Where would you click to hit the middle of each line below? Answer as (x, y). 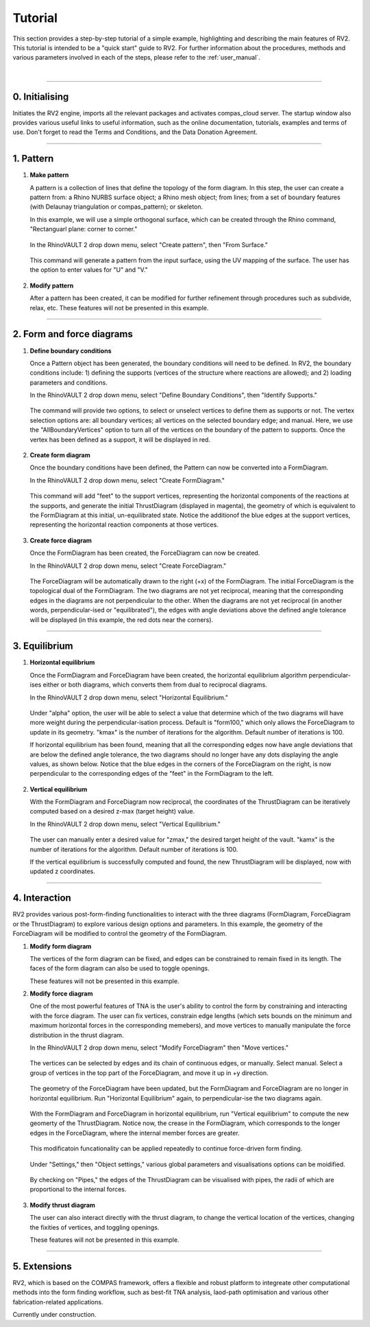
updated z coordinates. (63, 871)
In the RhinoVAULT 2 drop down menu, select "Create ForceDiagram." (128, 566)
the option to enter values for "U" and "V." (89, 270)
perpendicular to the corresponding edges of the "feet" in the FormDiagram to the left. (152, 774)
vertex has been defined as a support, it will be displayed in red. (120, 439)
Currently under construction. (54, 1314)
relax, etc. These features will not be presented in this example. (119, 308)
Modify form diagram (61, 946)
